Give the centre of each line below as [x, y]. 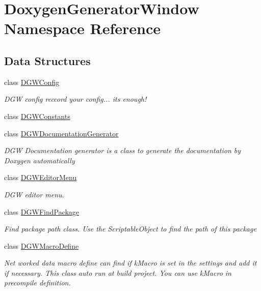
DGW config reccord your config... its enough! [75, 99]
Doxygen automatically [40, 160]
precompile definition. [37, 283]
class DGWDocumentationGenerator [61, 133]
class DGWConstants [37, 116]
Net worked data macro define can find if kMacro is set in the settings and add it [130, 263]
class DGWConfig [32, 82]
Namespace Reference [82, 28]
